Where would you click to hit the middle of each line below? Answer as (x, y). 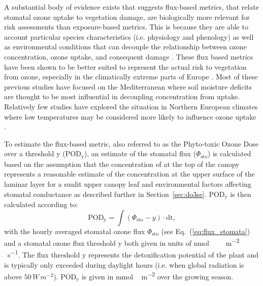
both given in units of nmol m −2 (182, 242)
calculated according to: (41, 204)
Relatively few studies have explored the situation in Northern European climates (131, 106)
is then (241, 194)
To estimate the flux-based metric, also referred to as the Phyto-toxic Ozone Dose (131, 143)
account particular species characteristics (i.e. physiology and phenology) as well (129, 36)
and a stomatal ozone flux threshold (60, 242)
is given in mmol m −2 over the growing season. (157, 276)
